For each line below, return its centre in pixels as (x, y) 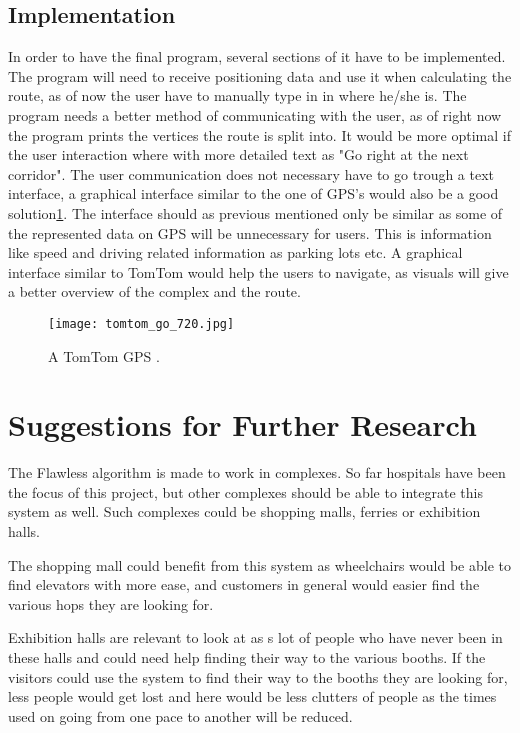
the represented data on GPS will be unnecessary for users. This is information (250, 232)
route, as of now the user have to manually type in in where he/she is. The (237, 95)
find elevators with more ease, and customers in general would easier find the (244, 584)
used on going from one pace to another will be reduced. (180, 715)
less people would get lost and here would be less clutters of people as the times (252, 696)
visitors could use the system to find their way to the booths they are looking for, (258, 676)
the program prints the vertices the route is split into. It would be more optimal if (259, 134)
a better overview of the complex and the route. (154, 291)
